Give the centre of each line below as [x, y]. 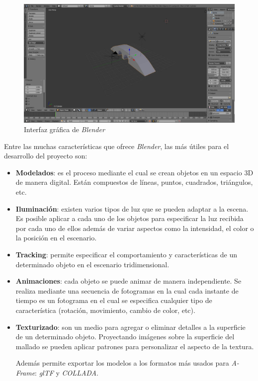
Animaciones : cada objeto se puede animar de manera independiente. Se [129, 281]
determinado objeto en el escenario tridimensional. [92, 264]
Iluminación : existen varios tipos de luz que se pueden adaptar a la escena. [132, 208]
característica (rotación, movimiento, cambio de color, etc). [105, 310]
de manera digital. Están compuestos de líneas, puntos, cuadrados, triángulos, [134, 182]
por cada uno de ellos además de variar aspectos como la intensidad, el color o [135, 228]
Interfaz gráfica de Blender [64, 129]
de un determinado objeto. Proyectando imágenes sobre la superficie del [125, 337]
